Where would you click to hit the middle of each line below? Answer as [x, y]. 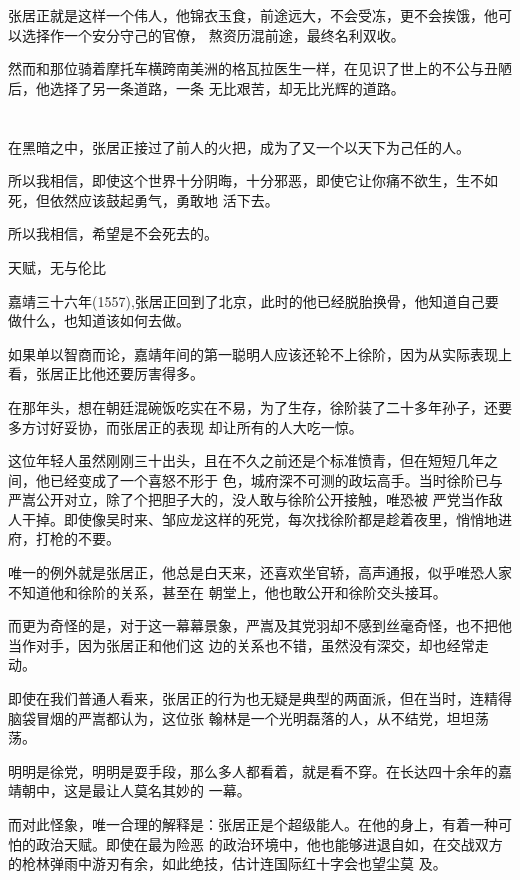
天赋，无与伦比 [57, 266]
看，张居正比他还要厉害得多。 [106, 373]
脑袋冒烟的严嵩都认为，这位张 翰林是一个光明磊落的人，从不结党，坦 [234, 717]
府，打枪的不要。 [64, 538]
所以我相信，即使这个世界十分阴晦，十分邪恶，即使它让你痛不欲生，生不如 [253, 180]
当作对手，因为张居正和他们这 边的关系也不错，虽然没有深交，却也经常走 [248, 644]
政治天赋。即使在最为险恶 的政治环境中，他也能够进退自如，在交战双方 [269, 843]
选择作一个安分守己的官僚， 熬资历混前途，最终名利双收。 [213, 34]
